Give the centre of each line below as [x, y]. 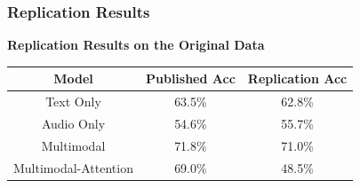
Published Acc [190, 78]
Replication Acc [297, 78]
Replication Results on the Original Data [136, 45]
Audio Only [73, 123]
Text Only [73, 102]
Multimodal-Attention [73, 167]
